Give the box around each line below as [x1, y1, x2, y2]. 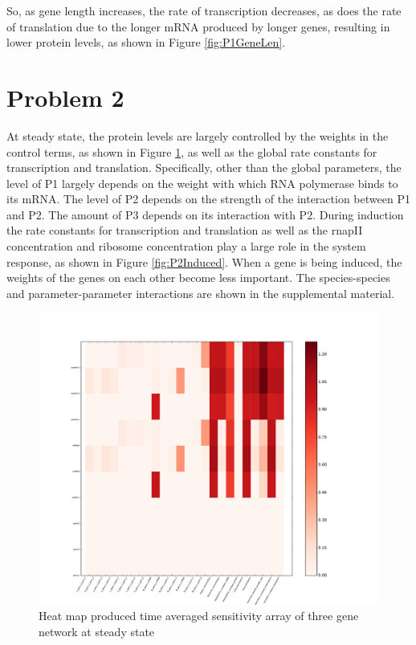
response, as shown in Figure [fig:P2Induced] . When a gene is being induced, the [6, 253, 402, 270]
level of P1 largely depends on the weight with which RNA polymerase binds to [6, 174, 398, 191]
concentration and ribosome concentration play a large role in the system [6, 238, 366, 255]
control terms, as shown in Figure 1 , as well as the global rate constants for [6, 143, 377, 160]
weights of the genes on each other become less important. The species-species [6, 269, 390, 286]
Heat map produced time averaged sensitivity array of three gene [39, 607, 359, 624]
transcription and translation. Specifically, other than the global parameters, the [6, 159, 402, 176]
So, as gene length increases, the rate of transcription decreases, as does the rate [6, 2, 402, 18]
